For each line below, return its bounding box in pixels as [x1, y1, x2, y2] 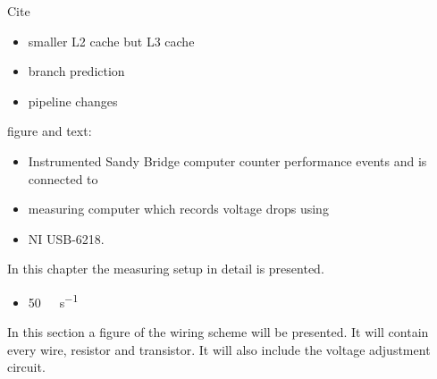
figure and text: [7, 122, 92, 140]
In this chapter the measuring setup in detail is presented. [7, 259, 324, 278]
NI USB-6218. [28, 229, 105, 248]
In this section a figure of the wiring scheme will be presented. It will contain [7, 323, 429, 341]
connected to [28, 169, 98, 188]
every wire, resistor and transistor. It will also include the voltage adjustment [7, 340, 431, 358]
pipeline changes [28, 91, 118, 110]
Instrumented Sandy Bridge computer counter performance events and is [28, 151, 427, 170]
